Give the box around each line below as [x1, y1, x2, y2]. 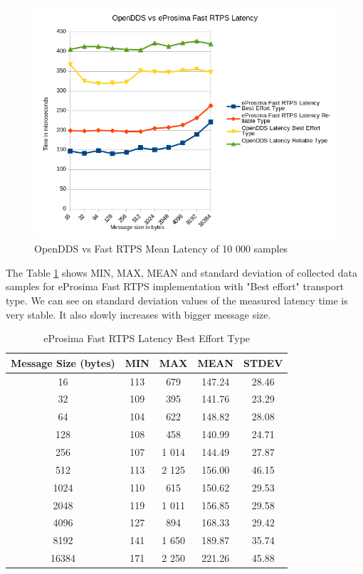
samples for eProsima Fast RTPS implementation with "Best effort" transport [6, 279, 344, 294]
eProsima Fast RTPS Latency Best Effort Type [43, 331, 251, 346]
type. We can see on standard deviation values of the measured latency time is [6, 292, 348, 307]
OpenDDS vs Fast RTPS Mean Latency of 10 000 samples [34, 241, 288, 256]
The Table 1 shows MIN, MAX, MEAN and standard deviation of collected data [6, 265, 357, 280]
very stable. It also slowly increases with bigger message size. [6, 307, 271, 321]
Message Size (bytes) [11, 355, 115, 370]
